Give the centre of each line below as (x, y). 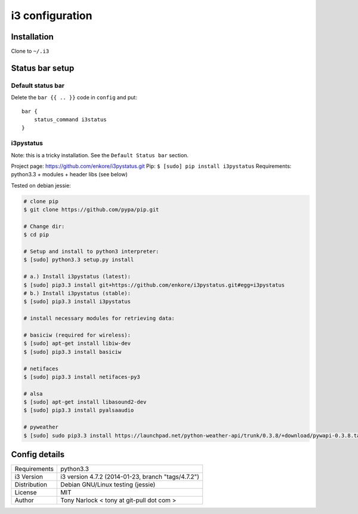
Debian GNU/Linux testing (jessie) (108, 485)
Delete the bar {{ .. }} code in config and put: (74, 97)
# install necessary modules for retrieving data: (99, 319)
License (26, 492)
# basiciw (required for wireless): (77, 335)
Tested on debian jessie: (41, 185)
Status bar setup (43, 68)
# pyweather (41, 427)
